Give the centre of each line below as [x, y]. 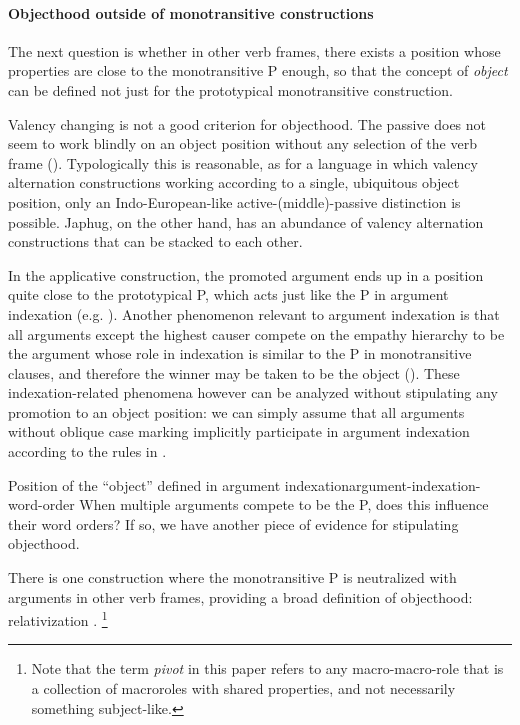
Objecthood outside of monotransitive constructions [191, 12]
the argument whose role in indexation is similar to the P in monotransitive [240, 353]
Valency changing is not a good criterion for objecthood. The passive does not [247, 123]
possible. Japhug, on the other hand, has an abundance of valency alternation [246, 221]
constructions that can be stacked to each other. [155, 241]
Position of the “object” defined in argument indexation [179, 484]
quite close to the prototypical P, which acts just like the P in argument [228, 294]
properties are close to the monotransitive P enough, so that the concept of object [258, 70]
